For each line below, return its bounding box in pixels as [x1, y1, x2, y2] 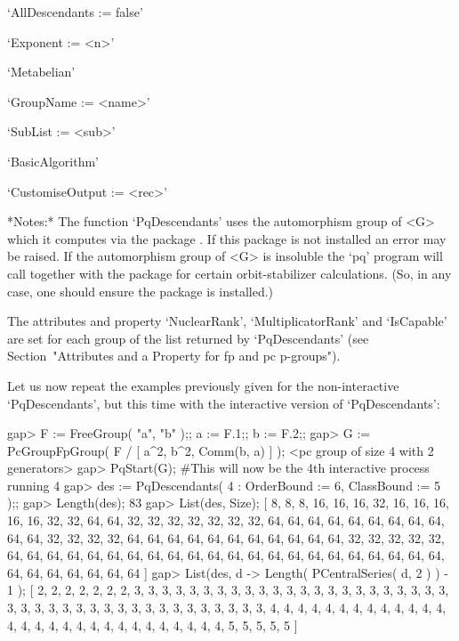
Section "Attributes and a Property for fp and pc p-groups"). [7, 346, 341, 365]
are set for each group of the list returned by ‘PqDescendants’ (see [7, 329, 369, 347]
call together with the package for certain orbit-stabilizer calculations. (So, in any [7, 264, 452, 282]
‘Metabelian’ [7, 62, 76, 81]
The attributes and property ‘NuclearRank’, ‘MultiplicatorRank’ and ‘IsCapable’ [7, 312, 447, 330]
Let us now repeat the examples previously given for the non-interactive [7, 376, 399, 394]
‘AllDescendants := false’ [7, 3, 143, 20]
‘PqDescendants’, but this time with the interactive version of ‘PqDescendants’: [7, 394, 440, 412]
